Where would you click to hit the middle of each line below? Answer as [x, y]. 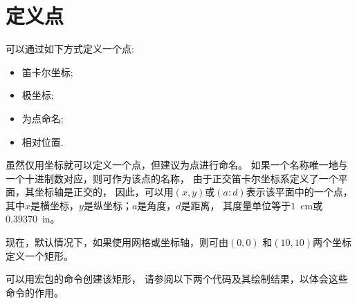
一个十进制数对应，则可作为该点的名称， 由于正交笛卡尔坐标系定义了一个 [172, 178]
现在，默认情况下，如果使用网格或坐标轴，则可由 [117, 242]
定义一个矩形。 [39, 255]
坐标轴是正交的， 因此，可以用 [104, 192]
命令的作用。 [35, 292]
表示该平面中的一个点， [299, 192]
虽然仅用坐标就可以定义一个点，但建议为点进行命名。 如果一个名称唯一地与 [177, 165]
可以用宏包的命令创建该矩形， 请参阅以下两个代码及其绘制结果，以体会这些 [177, 279]
